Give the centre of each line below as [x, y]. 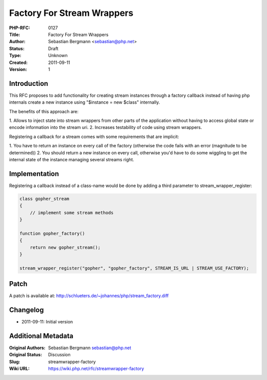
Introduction [29, 84]
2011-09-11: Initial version [47, 322]
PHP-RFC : [20, 28]
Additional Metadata [41, 336]
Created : [19, 63]
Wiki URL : [19, 369]
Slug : [15, 362]
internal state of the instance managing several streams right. [72, 159]
